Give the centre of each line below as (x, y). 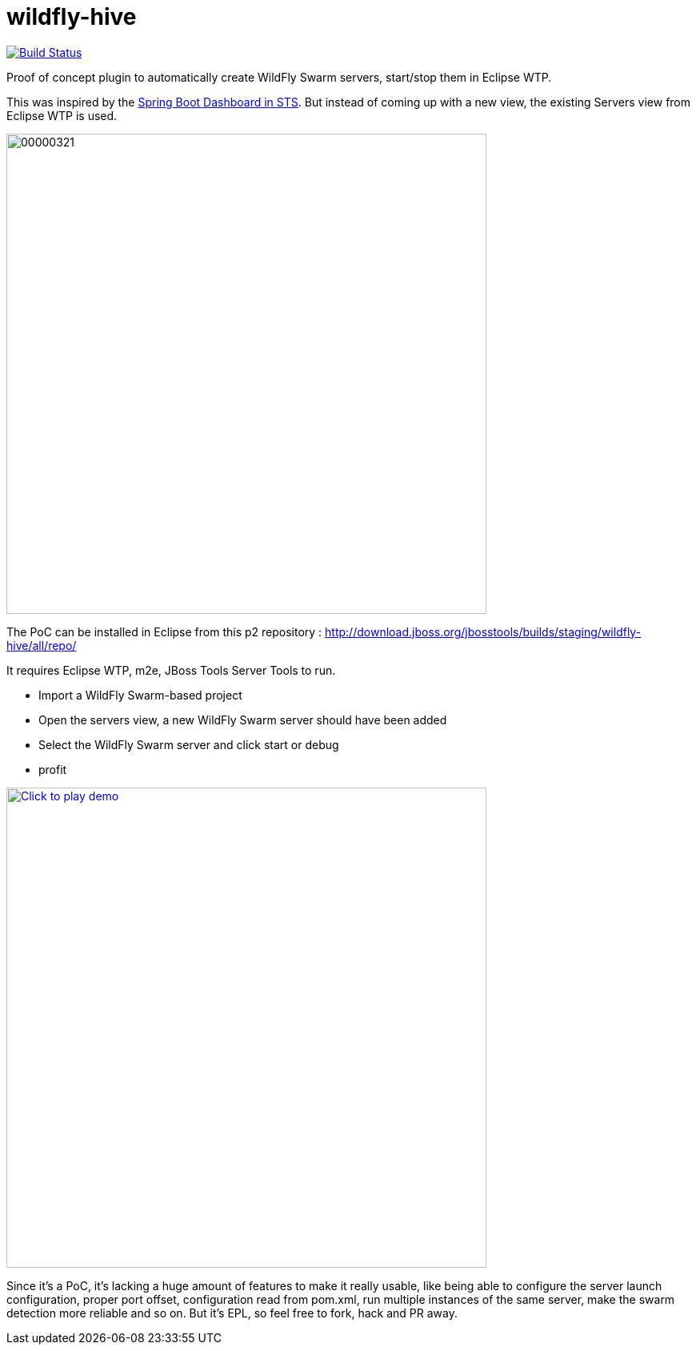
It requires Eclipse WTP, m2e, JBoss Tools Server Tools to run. (171, 670)
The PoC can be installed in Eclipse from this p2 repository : (164, 631)
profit (53, 769)
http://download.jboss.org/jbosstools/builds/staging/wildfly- (483, 631)
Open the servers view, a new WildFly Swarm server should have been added (243, 720)
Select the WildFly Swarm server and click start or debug (189, 744)
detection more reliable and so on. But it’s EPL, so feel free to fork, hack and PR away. (232, 1313)
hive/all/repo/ (42, 645)
